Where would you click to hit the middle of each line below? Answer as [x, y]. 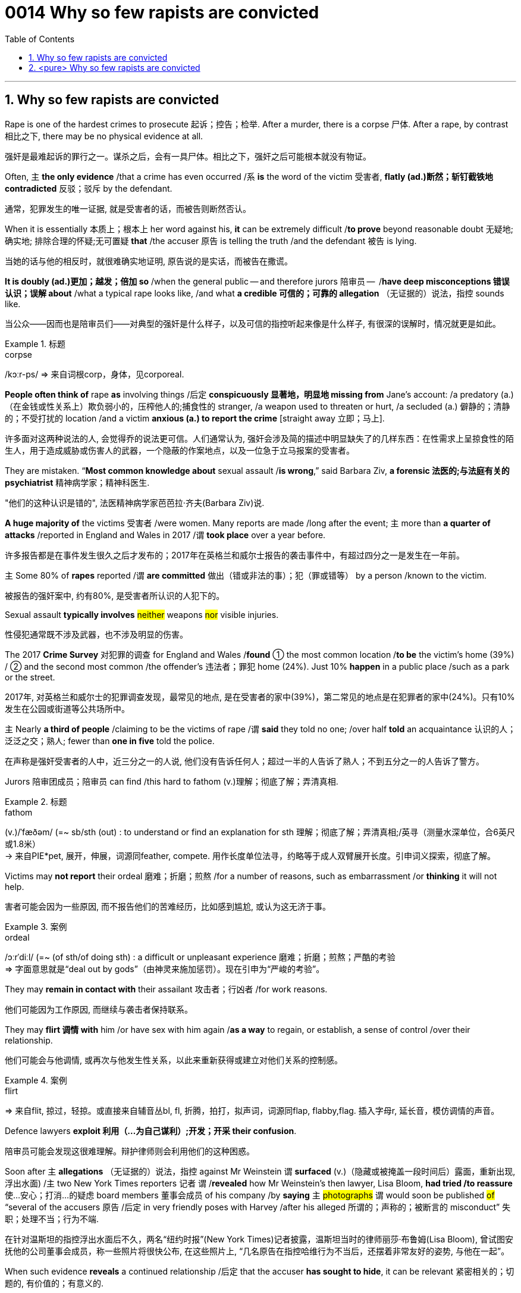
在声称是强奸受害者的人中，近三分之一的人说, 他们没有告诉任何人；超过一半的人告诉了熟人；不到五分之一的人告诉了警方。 [244, 761]
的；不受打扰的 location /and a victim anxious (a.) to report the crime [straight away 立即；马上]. [195, 418]
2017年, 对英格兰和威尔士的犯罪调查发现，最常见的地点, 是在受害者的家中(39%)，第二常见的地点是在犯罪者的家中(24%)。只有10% [260, 697]
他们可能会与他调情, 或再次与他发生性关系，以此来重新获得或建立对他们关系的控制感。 [174, 1060]
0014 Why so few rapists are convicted [162, 13]
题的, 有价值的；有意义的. [54, 1283]
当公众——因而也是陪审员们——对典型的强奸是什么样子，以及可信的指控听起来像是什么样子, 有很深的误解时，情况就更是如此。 [253, 323]
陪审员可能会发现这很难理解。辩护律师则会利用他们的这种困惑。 [130, 1151]
